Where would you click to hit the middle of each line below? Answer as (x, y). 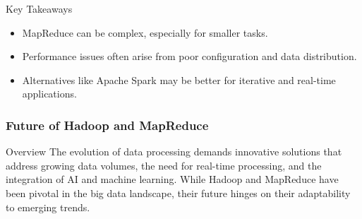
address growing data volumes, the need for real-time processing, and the (164, 165)
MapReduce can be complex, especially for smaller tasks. (145, 32)
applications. (49, 94)
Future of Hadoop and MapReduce (107, 125)
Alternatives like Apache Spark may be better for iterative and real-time (179, 79)
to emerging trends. (48, 207)
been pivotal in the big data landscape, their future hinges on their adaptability (178, 193)
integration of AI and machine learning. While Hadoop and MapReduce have (172, 179)
